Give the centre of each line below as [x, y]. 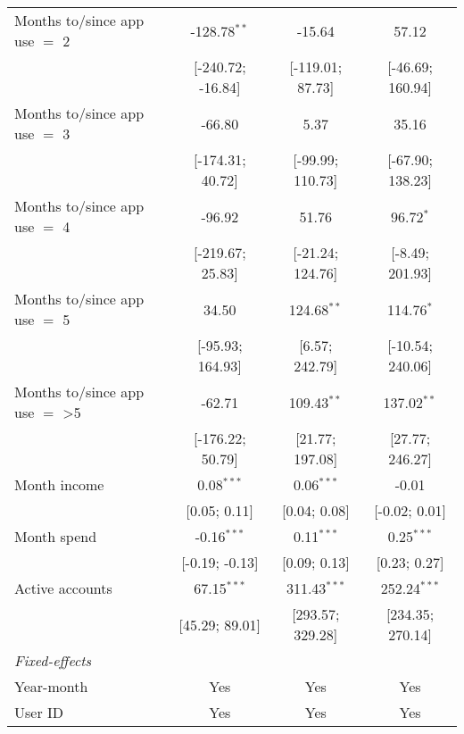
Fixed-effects [53, 660]
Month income [59, 484]
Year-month [51, 686]
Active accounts [63, 588]
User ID [39, 712]
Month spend [56, 536]
